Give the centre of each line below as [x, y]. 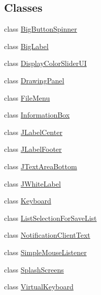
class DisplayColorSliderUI [45, 63]
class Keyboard [28, 201]
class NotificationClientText [47, 235]
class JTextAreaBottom [41, 166]
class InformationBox [37, 115]
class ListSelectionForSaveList [50, 218]
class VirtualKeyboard [39, 287]
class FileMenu [27, 97]
